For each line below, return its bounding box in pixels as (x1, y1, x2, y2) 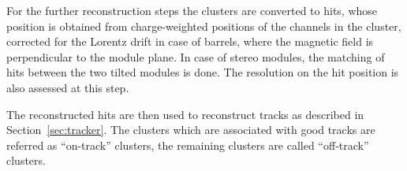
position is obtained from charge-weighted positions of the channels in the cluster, (6, 17, 401, 34)
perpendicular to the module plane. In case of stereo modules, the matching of (6, 48, 385, 65)
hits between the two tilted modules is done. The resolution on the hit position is (6, 64, 399, 80)
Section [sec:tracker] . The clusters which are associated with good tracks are (6, 121, 375, 138)
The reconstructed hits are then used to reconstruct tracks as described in (6, 106, 364, 122)
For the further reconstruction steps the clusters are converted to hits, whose (6, 2, 378, 18)
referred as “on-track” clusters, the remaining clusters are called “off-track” (6, 136, 369, 153)
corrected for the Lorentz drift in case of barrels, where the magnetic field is (6, 33, 374, 50)
